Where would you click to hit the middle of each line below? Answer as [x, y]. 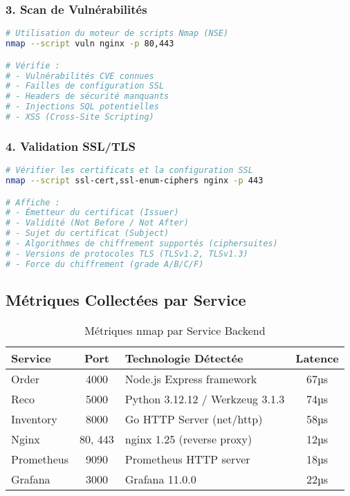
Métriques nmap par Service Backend [175, 330]
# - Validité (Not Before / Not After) [97, 223]
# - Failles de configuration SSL [85, 86]
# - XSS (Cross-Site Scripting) [80, 117]
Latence [317, 358]
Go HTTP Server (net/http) [194, 419]
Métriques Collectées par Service [126, 300]
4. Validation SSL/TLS [71, 146]
